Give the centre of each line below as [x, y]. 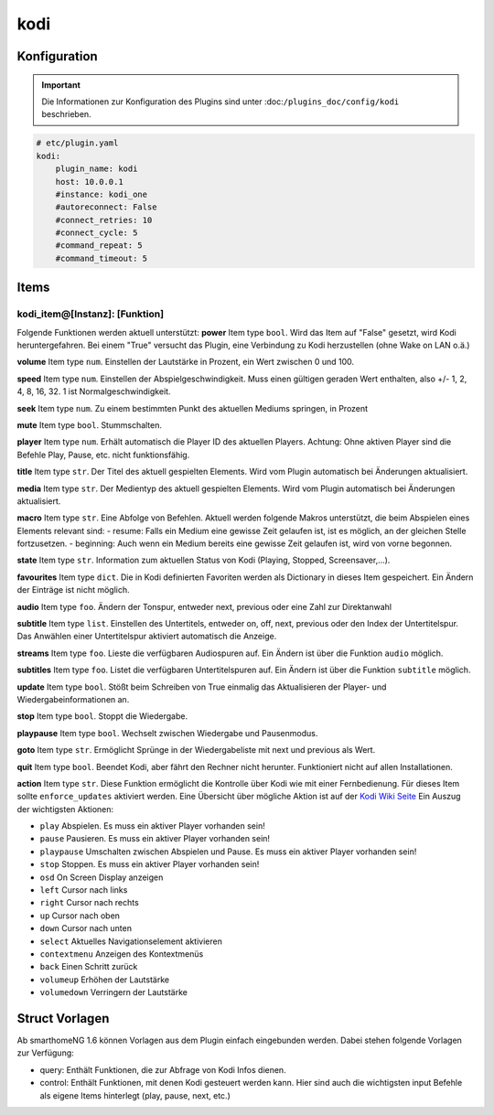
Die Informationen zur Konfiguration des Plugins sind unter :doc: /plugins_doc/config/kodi [220, 102]
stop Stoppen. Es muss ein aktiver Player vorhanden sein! [150, 864]
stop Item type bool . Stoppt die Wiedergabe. [102, 716]
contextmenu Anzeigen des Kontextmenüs [122, 954]
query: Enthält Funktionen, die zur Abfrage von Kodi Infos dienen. [163, 1069]
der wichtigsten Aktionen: [65, 809]
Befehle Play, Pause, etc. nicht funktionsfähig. [103, 455]
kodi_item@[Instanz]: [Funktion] [91, 314]
